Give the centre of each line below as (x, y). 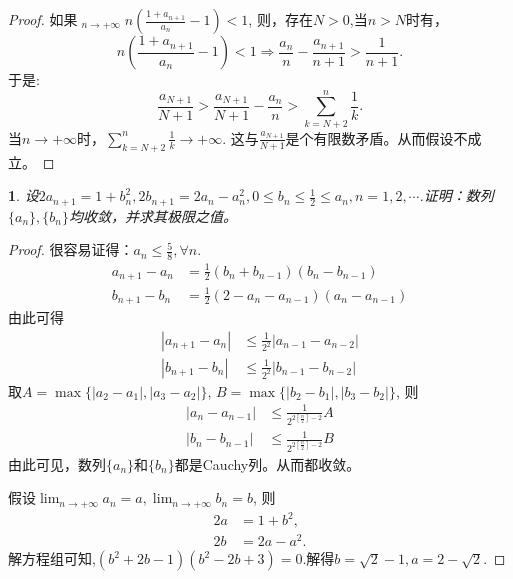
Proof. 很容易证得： (71, 249)
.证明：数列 (456, 195)
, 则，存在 (280, 19)
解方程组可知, (52, 558)
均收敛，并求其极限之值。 (153, 215)
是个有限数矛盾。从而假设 (369, 137)
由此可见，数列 (57, 463)
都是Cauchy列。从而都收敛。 (267, 463)
